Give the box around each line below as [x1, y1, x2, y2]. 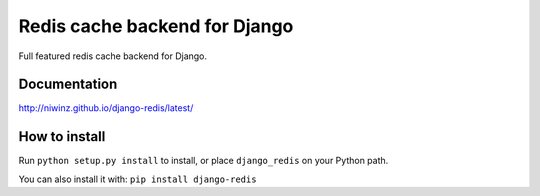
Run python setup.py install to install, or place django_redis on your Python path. [18, 155, 389, 167]
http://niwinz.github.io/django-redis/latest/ [18, 102, 194, 114]
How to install [18, 128, 106, 145]
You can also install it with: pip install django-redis [18, 173, 257, 185]
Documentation [18, 76, 118, 93]
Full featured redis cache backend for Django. [18, 50, 208, 62]
